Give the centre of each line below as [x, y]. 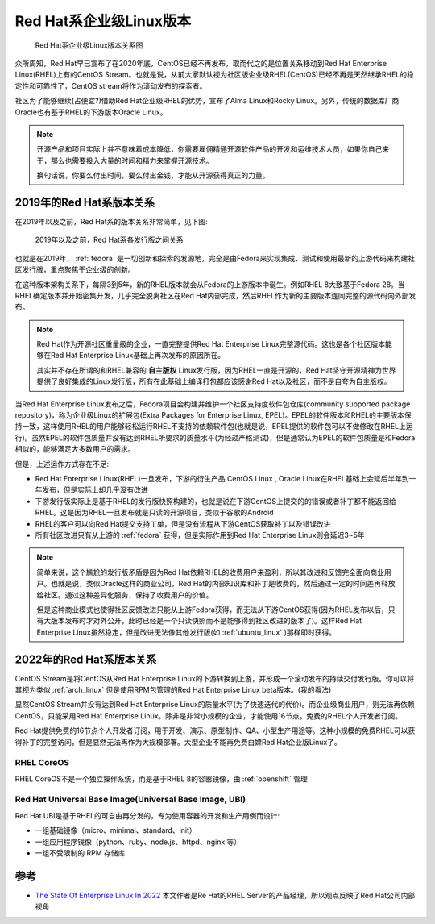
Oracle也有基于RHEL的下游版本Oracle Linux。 [91, 112]
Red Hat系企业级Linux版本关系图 [89, 45]
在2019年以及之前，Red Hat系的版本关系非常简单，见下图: [112, 221]
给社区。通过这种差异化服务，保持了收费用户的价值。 [125, 595]
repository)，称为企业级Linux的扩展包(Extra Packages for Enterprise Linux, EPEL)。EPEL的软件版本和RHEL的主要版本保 [213, 415]
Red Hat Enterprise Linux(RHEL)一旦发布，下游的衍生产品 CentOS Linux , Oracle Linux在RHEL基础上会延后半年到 [222, 479]
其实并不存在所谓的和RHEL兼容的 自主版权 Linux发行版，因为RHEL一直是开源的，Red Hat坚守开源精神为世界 [216, 370]
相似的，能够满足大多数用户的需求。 [75, 449]
